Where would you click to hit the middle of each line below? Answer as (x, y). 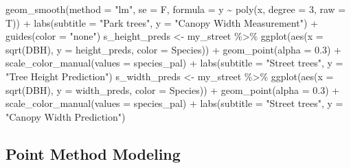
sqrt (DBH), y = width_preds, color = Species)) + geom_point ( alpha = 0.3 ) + (173, 89)
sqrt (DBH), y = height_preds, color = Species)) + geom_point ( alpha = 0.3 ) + (173, 49)
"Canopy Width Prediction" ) (66, 116)
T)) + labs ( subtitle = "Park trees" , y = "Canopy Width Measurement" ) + (162, 22)
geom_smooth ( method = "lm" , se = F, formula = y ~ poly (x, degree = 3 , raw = (176, 9)
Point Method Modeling (93, 153)
